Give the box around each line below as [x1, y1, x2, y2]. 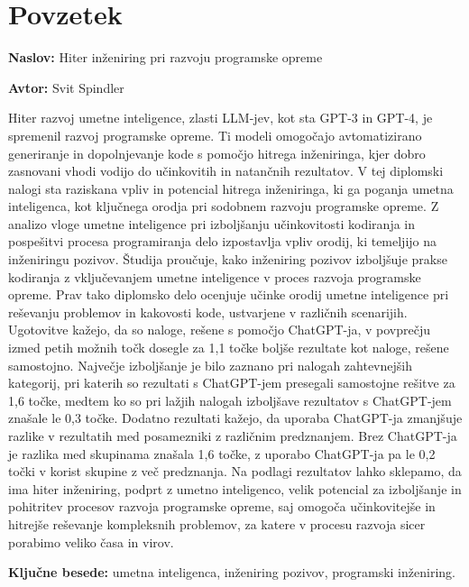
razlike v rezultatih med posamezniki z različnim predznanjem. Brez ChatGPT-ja [8, 426, 457, 445]
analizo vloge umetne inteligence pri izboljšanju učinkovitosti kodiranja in [8, 214, 416, 233]
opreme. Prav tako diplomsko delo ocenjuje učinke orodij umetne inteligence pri [8, 285, 449, 304]
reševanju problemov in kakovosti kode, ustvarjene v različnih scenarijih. [8, 302, 408, 321]
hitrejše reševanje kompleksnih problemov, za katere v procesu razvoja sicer [8, 514, 426, 533]
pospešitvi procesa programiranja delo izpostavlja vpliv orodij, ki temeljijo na [8, 232, 437, 251]
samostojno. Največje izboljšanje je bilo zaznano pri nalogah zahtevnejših [8, 355, 412, 374]
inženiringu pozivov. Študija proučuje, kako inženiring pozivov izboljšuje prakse [8, 250, 447, 269]
